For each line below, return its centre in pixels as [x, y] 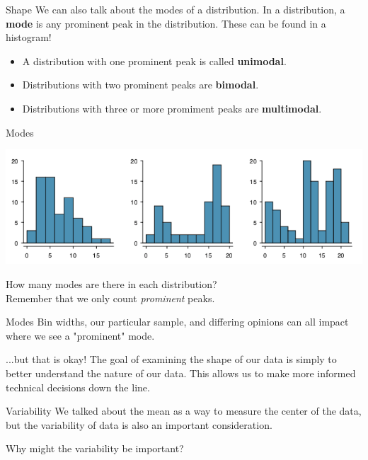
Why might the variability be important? [95, 448]
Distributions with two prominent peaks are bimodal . [140, 85]
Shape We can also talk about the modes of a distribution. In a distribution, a [176, 9]
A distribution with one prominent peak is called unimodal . [154, 61]
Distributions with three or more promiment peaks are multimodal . [172, 108]
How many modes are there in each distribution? [111, 284]
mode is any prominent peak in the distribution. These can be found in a [166, 23]
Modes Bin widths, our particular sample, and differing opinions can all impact [177, 322]
